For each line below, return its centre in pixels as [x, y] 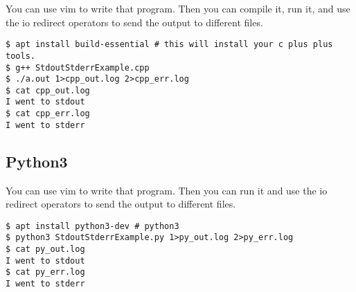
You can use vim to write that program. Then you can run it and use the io [167, 190]
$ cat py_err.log [45, 272]
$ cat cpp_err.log [48, 114]
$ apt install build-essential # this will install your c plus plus [169, 45]
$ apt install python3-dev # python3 [92, 226]
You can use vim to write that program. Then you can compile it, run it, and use [178, 8]
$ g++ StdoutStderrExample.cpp [78, 67]
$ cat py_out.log [45, 249]
